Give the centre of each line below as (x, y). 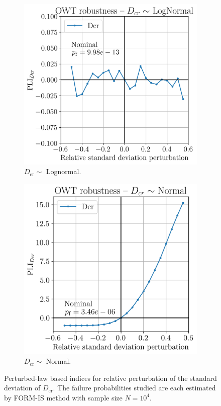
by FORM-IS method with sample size (63, 397)
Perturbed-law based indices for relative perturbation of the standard (111, 378)
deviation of (22, 388)
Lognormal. (64, 171)
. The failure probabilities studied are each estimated (134, 388)
